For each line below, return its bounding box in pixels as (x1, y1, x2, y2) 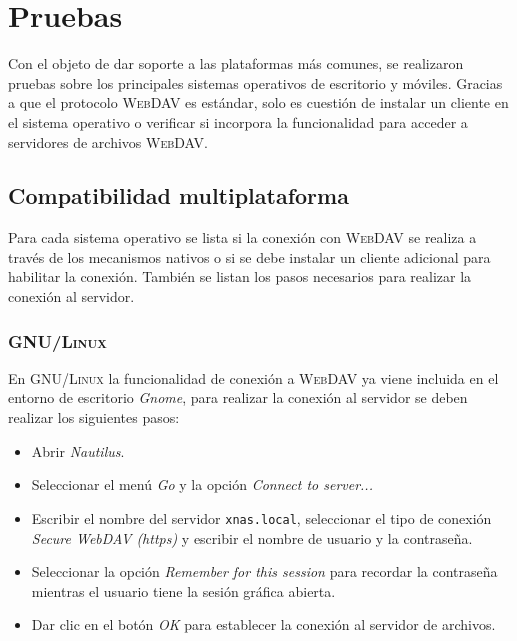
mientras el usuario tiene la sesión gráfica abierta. (31, 580, 336, 601)
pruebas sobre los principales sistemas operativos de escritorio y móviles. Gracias (8, 72, 503, 93)
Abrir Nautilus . (31, 440, 125, 461)
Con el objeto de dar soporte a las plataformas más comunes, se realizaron (8, 53, 464, 74)
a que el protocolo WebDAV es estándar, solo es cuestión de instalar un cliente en (8, 92, 509, 113)
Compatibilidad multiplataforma (8, 180, 349, 211)
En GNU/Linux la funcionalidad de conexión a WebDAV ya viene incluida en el (8, 367, 499, 388)
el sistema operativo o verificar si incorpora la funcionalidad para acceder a (8, 111, 468, 132)
